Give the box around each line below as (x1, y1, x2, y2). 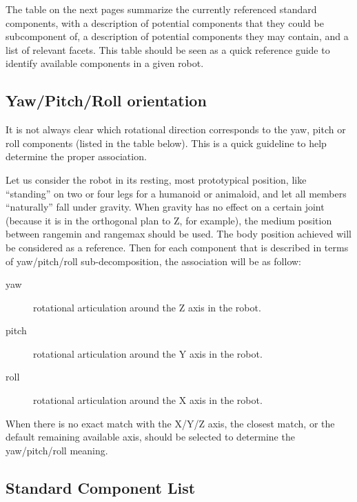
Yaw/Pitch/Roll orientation (6, 90, 207, 111)
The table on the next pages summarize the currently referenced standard (6, 2, 317, 16)
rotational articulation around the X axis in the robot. (33, 393, 263, 407)
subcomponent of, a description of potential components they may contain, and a (6, 29, 349, 44)
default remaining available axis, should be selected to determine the (6, 429, 295, 444)
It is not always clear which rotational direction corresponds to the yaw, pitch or (6, 122, 346, 137)
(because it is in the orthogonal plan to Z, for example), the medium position (6, 213, 332, 227)
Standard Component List (6, 476, 196, 498)
